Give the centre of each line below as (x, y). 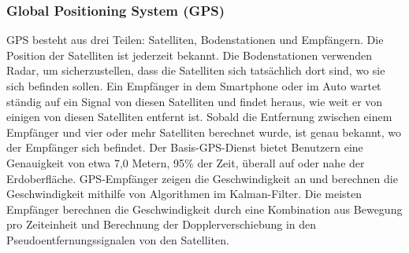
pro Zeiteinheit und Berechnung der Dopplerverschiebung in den (162, 224)
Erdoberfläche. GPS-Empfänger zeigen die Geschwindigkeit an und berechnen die (202, 178)
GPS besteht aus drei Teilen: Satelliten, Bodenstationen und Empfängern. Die (195, 40)
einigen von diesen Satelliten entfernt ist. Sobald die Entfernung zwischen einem (199, 117)
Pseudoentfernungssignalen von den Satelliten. (118, 239)
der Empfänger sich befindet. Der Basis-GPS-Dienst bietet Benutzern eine (185, 147)
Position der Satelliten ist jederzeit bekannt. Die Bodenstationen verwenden (190, 55)
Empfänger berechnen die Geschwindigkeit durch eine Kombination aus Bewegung (204, 209)
